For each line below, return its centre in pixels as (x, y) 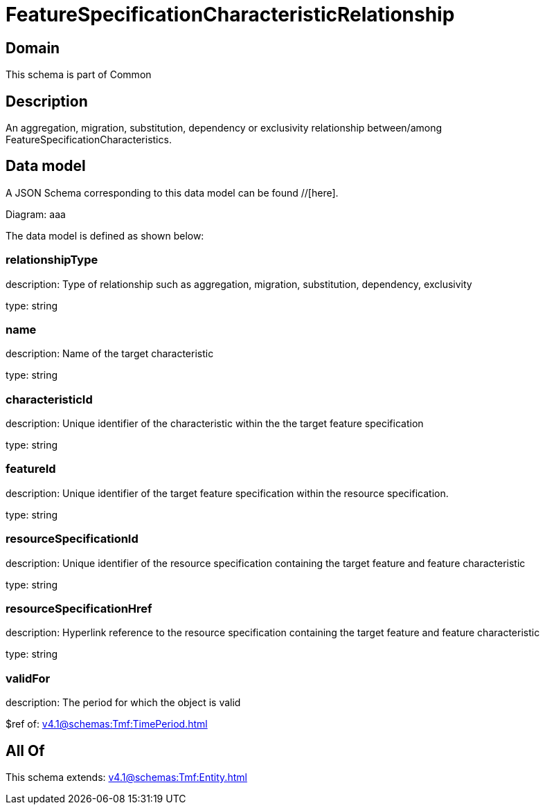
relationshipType (52, 260)
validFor (28, 678)
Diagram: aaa (36, 214)
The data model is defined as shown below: (105, 235)
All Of (25, 750)
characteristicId (49, 399)
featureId (31, 469)
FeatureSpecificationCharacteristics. (89, 140)
